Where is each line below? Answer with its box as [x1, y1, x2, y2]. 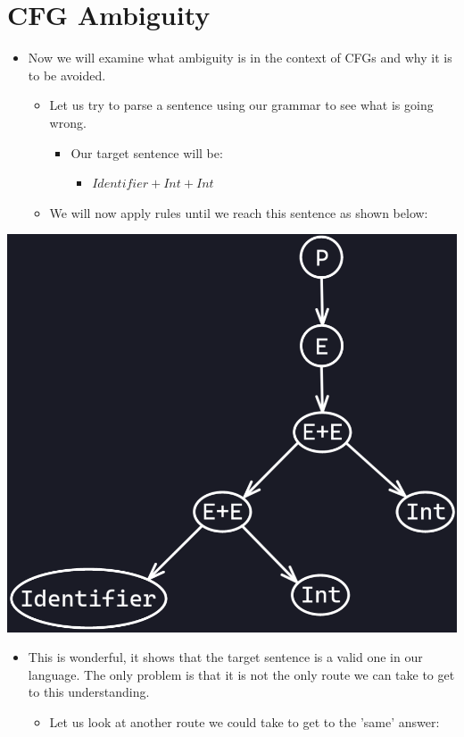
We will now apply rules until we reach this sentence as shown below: [49, 203, 428, 222]
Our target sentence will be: [70, 143, 223, 162]
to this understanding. [28, 683, 150, 701]
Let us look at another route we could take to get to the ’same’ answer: [49, 712, 440, 731]
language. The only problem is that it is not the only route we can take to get [28, 665, 455, 683]
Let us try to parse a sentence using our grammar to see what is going [49, 96, 434, 114]
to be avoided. [28, 65, 106, 84]
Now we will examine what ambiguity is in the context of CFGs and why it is [28, 48, 452, 67]
